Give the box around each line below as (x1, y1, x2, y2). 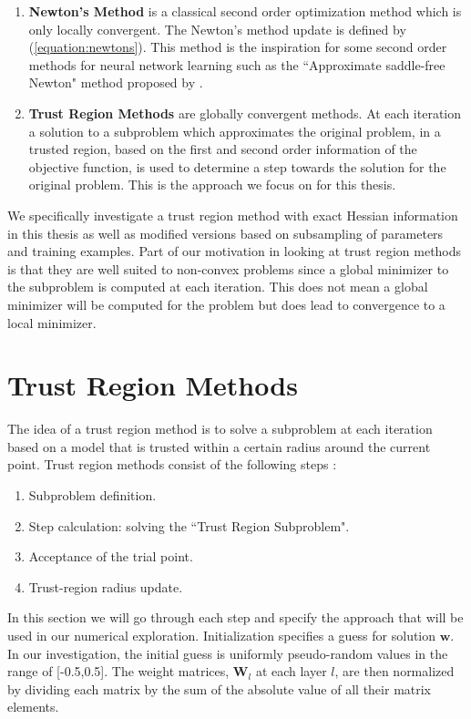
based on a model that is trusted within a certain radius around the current (7, 437, 431, 456)
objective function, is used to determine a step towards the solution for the (28, 157, 446, 176)
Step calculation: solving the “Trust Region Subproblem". (28, 516, 350, 535)
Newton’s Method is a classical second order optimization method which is (28, 2, 462, 20)
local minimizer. (7, 313, 97, 332)
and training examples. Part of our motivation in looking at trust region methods (7, 241, 462, 261)
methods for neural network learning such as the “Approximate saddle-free (28, 55, 445, 74)
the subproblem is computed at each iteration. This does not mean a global (7, 277, 428, 296)
